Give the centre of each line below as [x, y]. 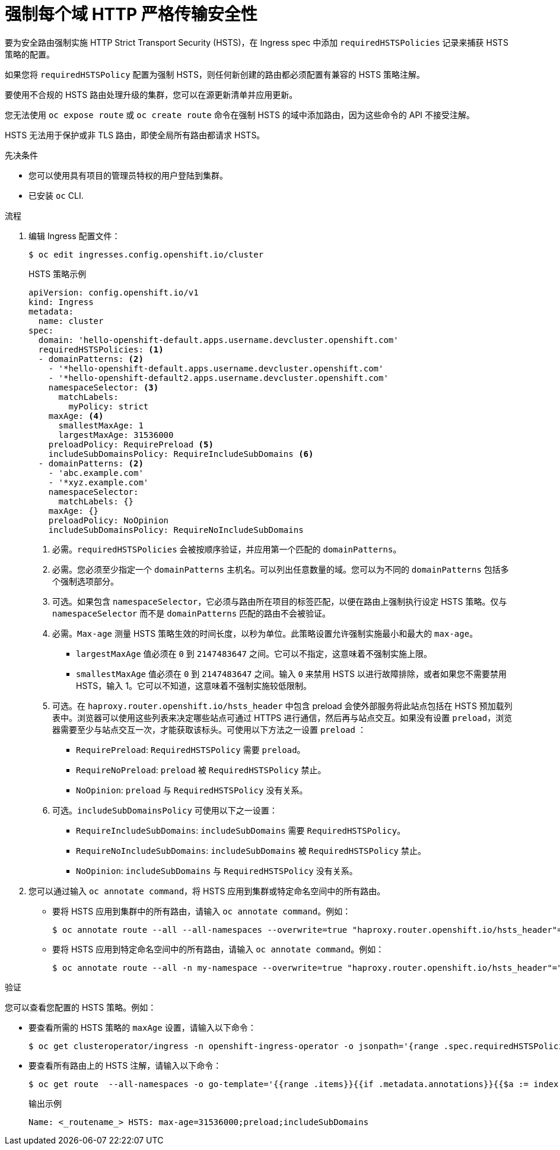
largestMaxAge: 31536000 [116, 435]
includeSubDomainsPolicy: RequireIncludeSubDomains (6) [181, 454]
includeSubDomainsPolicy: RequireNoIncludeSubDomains [176, 530]
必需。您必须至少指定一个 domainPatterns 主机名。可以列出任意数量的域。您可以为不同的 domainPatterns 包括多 [281, 569]
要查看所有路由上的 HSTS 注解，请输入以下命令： [125, 1065]
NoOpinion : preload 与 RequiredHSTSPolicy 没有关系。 [192, 790]
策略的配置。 [30, 54]
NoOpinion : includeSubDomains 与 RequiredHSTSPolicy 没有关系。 [217, 871]
